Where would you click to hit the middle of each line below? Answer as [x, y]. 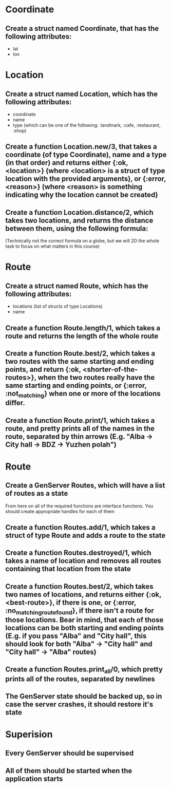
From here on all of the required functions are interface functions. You [79, 506]
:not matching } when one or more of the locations [83, 394]
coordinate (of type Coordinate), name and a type [86, 155]
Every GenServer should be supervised [70, 753]
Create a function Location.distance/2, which [80, 212]
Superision [29, 734]
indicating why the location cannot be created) [82, 195]
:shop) [20, 130]
